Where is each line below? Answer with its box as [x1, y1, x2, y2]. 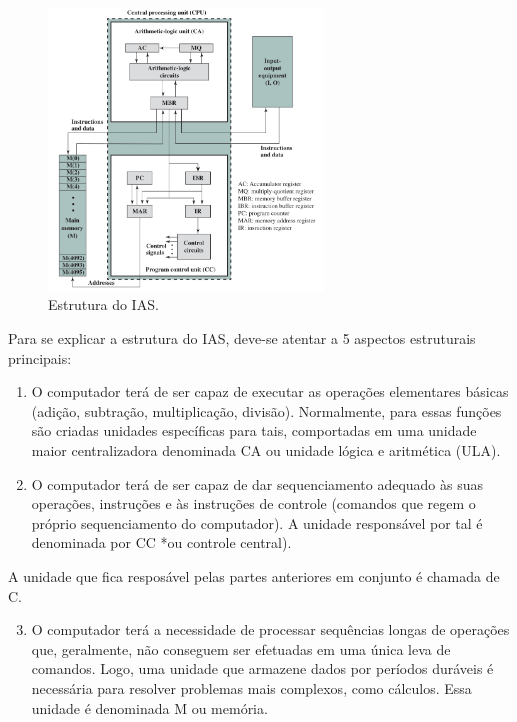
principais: [8, 347, 72, 368]
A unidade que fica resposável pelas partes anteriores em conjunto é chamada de [8, 565, 500, 586]
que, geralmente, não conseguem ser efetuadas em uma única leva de [31, 638, 451, 659]
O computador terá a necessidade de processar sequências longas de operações [31, 619, 510, 640]
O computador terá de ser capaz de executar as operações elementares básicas [31, 381, 509, 402]
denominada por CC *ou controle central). [31, 532, 292, 553]
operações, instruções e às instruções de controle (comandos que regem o [31, 493, 476, 514]
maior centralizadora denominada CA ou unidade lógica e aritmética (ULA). [31, 439, 501, 460]
